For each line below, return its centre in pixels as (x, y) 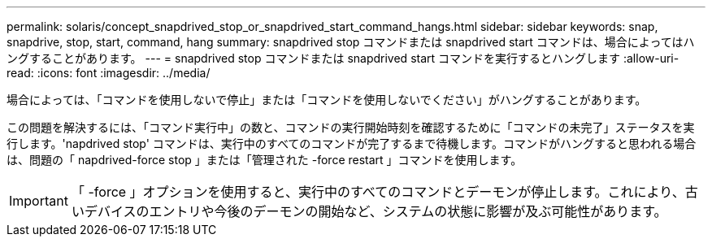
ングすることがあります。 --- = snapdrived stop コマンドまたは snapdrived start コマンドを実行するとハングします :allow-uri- (343, 58)
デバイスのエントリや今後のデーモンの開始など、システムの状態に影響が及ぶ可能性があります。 (376, 211)
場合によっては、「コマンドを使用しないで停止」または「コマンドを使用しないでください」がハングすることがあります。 (327, 100)
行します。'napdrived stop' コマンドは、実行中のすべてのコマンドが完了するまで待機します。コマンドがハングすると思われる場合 (352, 143)
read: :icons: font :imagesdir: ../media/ (109, 73)
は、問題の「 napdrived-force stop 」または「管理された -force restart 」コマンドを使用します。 (265, 160)
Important (39, 201)
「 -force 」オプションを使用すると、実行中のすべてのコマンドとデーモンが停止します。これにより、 (378, 192)
